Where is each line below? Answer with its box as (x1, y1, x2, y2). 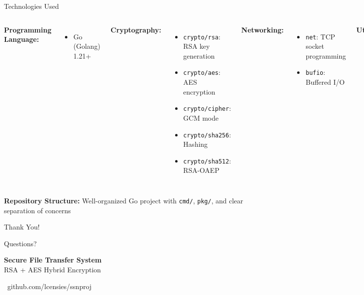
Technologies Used (4, 1, 59, 11)
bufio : (305, 67, 326, 77)
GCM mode (183, 112, 219, 123)
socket (305, 41, 324, 51)
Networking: (241, 24, 284, 34)
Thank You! (4, 222, 40, 232)
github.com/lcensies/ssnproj (7, 281, 92, 291)
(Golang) (73, 41, 100, 51)
